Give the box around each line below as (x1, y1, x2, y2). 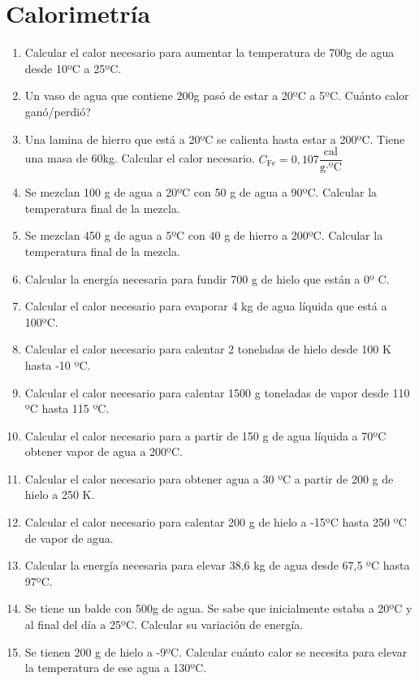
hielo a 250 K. (24, 486, 95, 503)
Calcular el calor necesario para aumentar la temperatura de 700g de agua (24, 44, 395, 61)
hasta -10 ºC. (24, 356, 91, 373)
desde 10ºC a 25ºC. (24, 59, 122, 76)
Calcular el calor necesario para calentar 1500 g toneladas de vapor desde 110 (24, 384, 410, 401)
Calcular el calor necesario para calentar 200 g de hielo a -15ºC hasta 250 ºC (24, 514, 407, 531)
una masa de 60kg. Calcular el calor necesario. (24, 150, 255, 167)
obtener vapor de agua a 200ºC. (24, 443, 183, 460)
